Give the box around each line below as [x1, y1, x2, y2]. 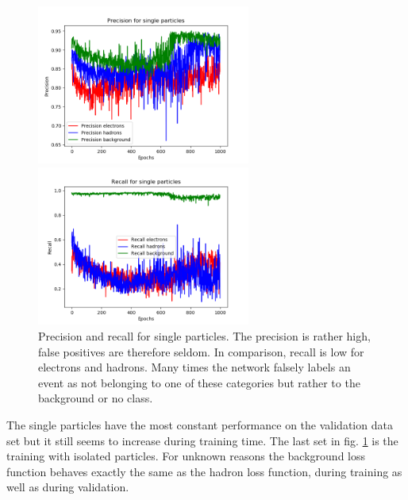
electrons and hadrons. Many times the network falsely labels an [38, 359, 351, 375]
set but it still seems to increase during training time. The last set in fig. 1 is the [6, 432, 398, 448]
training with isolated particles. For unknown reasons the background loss [6, 448, 366, 464]
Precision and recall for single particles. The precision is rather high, [38, 328, 371, 344]
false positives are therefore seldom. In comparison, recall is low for [38, 343, 364, 360]
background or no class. [38, 390, 153, 406]
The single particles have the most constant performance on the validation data [6, 417, 393, 433]
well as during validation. [6, 479, 129, 495]
